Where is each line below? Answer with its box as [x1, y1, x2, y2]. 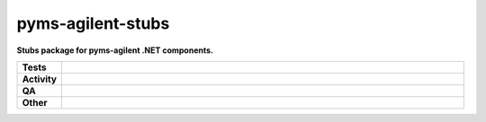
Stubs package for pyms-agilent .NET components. [16, 45, 214, 56]
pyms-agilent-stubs [16, 13, 170, 33]
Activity [22, 73, 58, 85]
